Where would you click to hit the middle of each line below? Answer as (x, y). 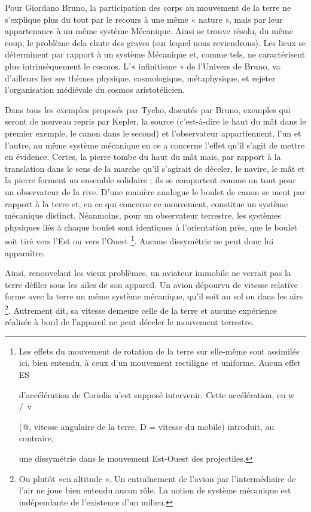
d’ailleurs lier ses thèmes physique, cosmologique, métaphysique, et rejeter (140, 78)
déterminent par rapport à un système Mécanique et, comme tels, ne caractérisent (155, 54)
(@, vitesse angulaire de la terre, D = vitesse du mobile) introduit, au (147, 426)
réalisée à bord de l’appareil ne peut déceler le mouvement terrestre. (129, 322)
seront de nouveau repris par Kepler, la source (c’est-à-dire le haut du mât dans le (155, 121)
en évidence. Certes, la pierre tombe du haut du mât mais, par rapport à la (143, 157)
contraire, (36, 438)
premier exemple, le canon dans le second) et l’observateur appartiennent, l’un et (153, 133)
